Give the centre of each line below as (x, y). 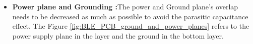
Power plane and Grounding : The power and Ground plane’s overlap (125, 6)
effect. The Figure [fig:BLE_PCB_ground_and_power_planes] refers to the (131, 26)
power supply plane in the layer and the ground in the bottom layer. (118, 35)
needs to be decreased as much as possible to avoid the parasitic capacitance (130, 16)
